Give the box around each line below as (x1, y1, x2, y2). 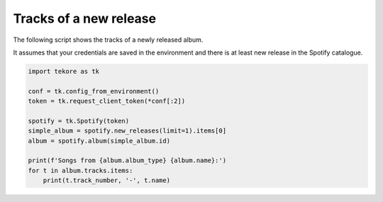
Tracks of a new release (13, 11, 156, 26)
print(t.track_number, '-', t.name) (43, 176, 170, 184)
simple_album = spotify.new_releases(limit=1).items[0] (28, 127, 227, 135)
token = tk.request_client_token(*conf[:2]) (28, 97, 186, 106)
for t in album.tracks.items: (28, 167, 133, 174)
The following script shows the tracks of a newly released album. (13, 35, 204, 44)
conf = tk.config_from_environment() (28, 87, 160, 95)
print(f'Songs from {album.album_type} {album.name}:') (28, 157, 227, 164)
